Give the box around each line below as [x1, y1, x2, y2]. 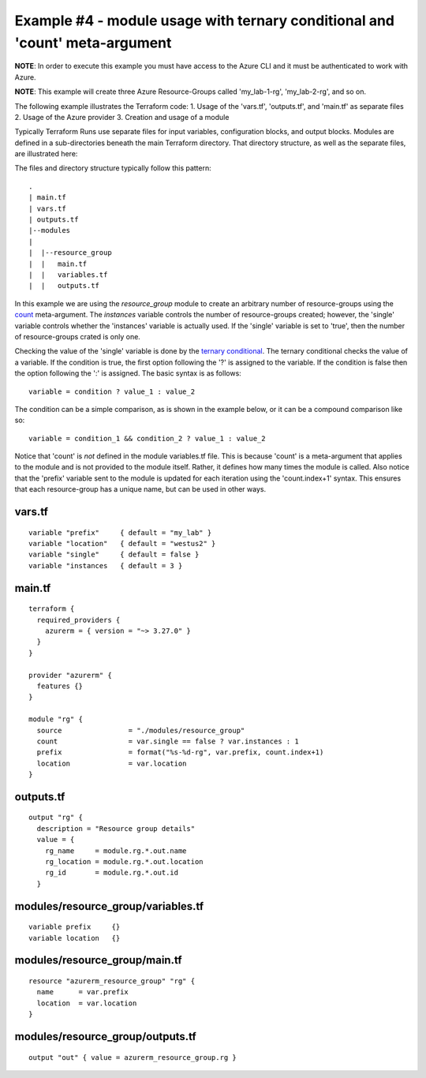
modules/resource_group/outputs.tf [14, 1030, 196, 1043]
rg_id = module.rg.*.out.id [44, 868, 179, 878]
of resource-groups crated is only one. [14, 331, 141, 341]
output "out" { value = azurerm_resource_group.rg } [28, 1053, 237, 1061]
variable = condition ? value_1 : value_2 [28, 387, 196, 396]
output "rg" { [28, 813, 83, 822]
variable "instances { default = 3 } [28, 561, 183, 570]
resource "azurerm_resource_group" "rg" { [28, 977, 196, 986]
